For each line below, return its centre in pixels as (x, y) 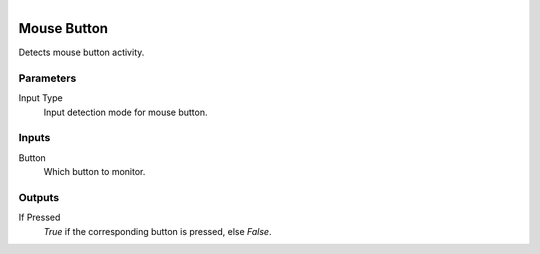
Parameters (47, 78)
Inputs (34, 138)
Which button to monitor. (94, 172)
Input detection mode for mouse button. (126, 112)
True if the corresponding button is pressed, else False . (157, 231)
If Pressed (39, 217)
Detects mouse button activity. (81, 52)
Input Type (41, 98)
